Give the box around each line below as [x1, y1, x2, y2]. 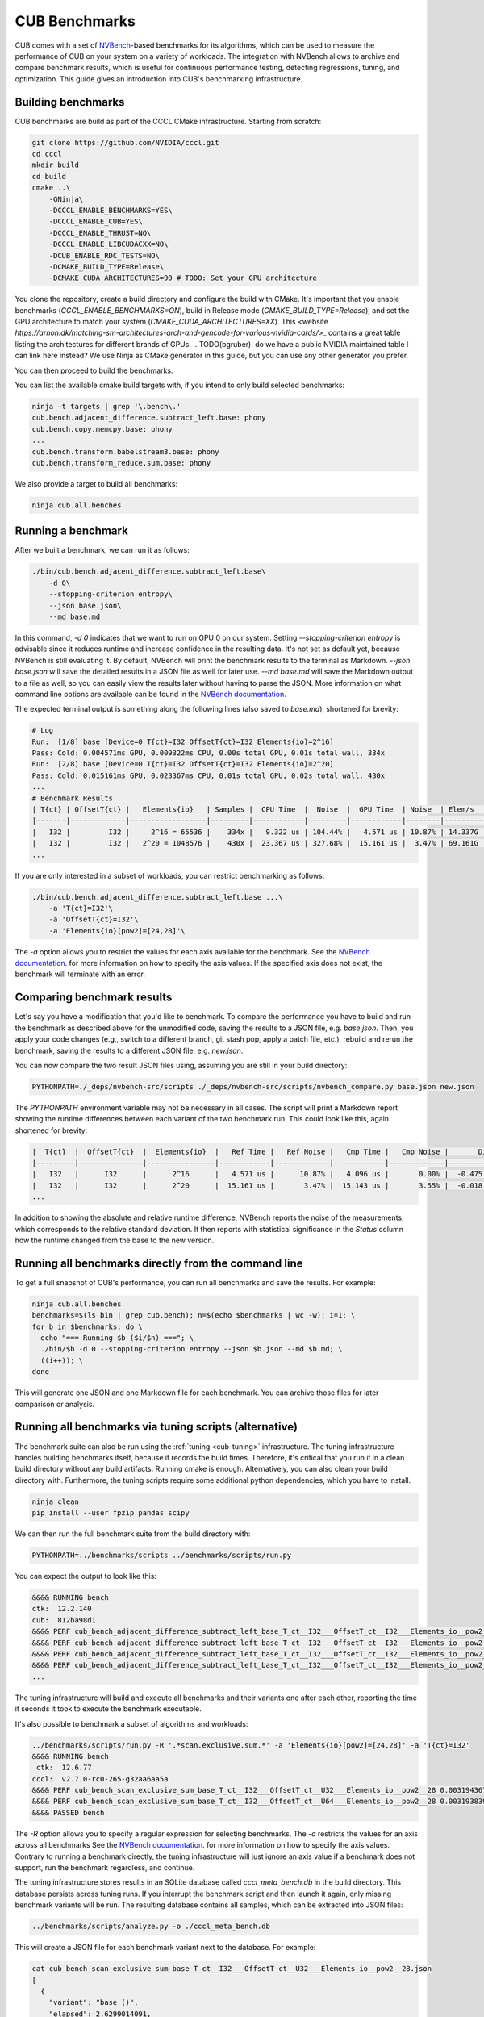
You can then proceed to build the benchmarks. [15, 365, 173, 375]
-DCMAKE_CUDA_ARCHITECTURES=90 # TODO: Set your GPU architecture [48, 274, 318, 282]
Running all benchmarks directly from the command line [15, 1256, 303, 1270]
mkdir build [31, 161, 80, 169]
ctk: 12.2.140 [31, 1604, 92, 1614]
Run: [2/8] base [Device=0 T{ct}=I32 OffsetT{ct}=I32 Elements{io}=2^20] [31, 759, 335, 769]
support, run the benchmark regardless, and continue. [15, 1863, 195, 1872]
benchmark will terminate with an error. [15, 969, 145, 979]
